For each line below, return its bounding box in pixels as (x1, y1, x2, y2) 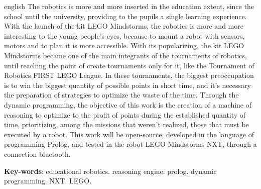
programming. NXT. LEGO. (4, 175, 92, 186)
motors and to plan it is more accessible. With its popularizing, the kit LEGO (4, 40, 244, 51)
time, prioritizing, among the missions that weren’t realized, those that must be (4, 119, 249, 130)
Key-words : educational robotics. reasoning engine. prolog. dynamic (4, 165, 217, 176)
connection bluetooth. (4, 148, 71, 159)
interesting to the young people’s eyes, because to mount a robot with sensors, (4, 30, 245, 41)
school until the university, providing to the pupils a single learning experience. (4, 11, 247, 21)
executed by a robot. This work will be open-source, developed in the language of (4, 129, 254, 139)
